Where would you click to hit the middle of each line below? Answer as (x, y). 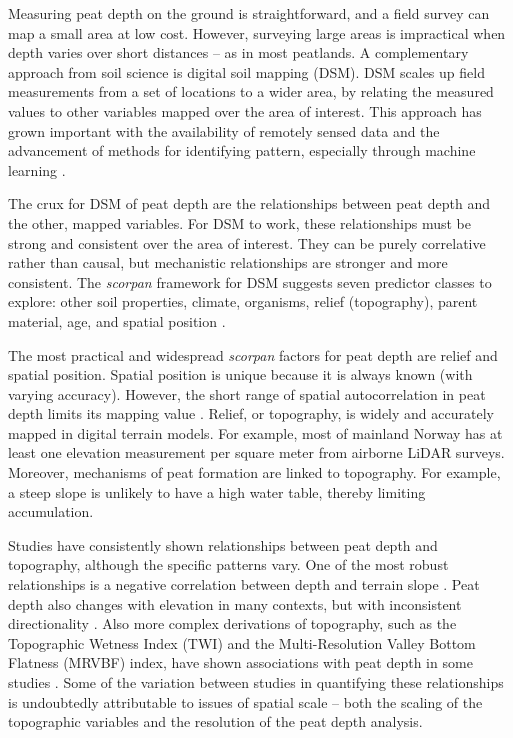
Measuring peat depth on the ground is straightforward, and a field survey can (249, 13)
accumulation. (51, 511)
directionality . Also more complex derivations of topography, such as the (232, 623)
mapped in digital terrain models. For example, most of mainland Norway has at (255, 432)
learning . (37, 169)
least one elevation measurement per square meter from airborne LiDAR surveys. (256, 452)
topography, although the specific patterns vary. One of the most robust (228, 564)
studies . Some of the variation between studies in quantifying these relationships (256, 682)
